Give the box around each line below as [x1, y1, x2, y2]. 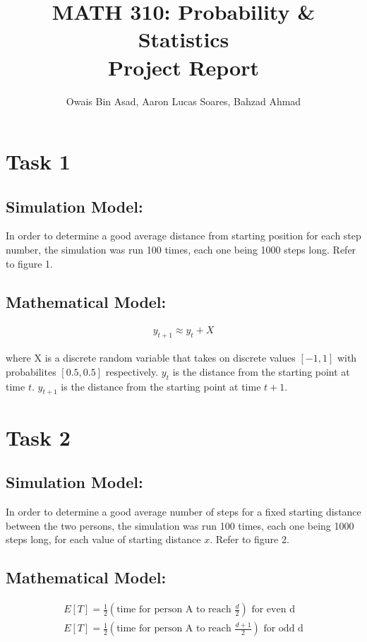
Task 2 [6, 422, 71, 451]
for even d [251, 605, 295, 615]
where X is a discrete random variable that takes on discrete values [6, 350, 296, 365]
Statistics [138, 25, 229, 54]
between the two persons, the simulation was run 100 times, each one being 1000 [6, 518, 354, 533]
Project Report [107, 52, 259, 81]
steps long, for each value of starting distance [6, 532, 201, 547]
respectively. [105, 364, 159, 379]
